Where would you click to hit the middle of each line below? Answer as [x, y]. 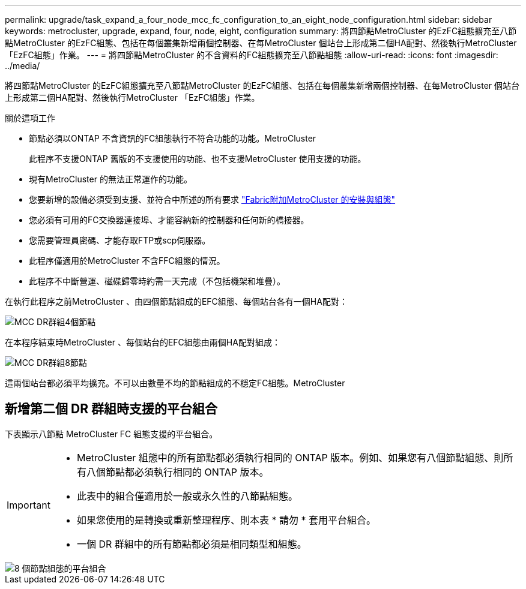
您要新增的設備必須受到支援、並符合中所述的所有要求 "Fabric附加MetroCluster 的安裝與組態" [212, 199]
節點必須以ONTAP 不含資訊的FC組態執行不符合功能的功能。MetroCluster [173, 138]
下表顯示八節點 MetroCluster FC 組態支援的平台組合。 [111, 434]
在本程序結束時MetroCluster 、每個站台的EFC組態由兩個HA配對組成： [143, 342]
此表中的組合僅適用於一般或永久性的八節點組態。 [187, 496]
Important [29, 505]
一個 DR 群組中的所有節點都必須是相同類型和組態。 [192, 544]
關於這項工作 [30, 118]
